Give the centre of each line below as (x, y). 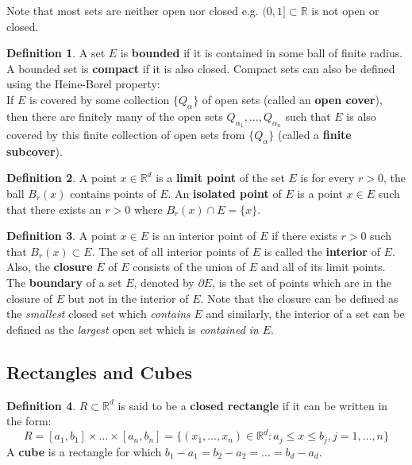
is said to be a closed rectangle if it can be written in (253, 405)
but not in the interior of (128, 298)
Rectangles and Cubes (100, 372)
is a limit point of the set (220, 178)
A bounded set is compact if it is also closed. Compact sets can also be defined (201, 68)
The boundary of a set (64, 282)
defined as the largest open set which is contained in (133, 329)
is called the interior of (322, 251)
